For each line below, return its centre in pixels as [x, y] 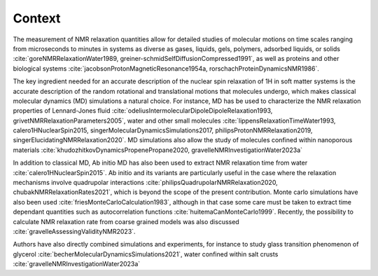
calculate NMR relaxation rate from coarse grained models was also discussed [126, 221]
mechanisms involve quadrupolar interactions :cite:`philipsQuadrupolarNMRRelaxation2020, [145, 183]
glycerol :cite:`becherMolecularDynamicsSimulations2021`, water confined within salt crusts [146, 254]
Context [37, 18]
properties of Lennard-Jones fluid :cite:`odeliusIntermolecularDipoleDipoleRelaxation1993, [143, 111]
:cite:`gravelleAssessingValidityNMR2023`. [74, 231]
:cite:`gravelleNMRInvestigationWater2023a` [77, 264]
